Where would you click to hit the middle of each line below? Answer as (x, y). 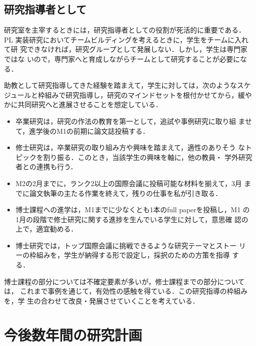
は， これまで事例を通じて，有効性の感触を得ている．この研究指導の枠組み (126, 291)
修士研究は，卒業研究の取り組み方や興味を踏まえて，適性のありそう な (130, 147)
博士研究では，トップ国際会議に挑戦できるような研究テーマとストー (126, 245)
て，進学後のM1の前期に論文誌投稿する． (82, 131)
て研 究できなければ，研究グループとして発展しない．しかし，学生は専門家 (126, 49)
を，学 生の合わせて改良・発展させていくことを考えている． (102, 300)
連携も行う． (57, 167)
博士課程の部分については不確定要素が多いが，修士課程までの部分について (125, 281)
